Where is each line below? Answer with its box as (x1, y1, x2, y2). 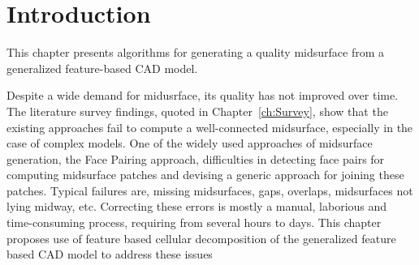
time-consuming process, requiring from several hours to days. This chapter (6, 214, 382, 231)
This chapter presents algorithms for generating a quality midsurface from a (6, 44, 384, 61)
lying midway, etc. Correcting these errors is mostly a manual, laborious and (6, 198, 387, 215)
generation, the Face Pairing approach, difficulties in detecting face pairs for (6, 150, 385, 167)
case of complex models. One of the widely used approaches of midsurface (6, 135, 373, 152)
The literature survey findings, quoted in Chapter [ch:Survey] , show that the (6, 102, 388, 119)
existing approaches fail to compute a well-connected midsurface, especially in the (6, 118, 413, 135)
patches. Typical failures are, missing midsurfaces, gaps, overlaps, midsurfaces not (6, 182, 413, 199)
